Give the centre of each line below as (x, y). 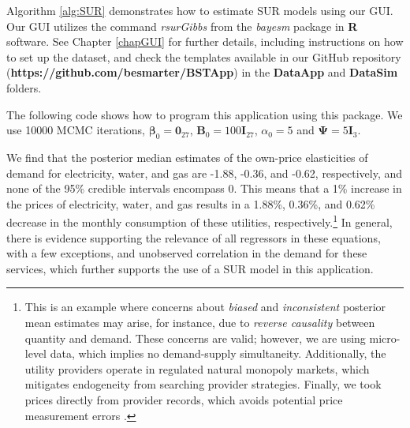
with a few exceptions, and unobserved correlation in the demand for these (187, 253)
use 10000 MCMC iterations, (76, 130)
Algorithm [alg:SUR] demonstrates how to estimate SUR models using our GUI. (200, 10)
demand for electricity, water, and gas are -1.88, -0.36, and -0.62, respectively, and (205, 173)
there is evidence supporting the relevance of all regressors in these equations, (194, 237)
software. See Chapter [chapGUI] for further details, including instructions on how (205, 41)
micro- (385, 338)
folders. (24, 87)
